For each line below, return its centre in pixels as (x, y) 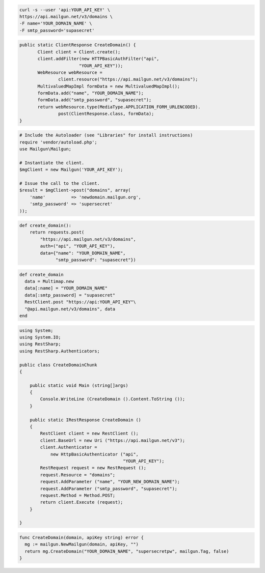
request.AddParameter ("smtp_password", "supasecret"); (109, 488)
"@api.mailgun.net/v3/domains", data (70, 309)
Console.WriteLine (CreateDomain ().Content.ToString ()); (113, 399)
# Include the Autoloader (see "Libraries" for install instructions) (106, 135)
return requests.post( (57, 232)
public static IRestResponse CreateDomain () (85, 420)
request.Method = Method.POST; (78, 495)
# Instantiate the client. (52, 163)
